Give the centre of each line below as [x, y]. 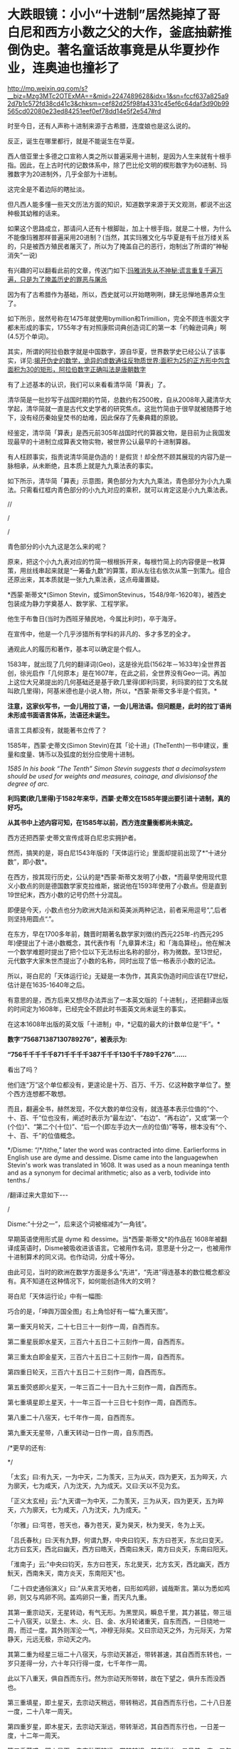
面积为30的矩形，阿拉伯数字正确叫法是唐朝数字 [77, 369]
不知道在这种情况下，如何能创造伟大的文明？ [91, 1281]
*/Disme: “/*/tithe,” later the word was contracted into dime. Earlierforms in [117, 1150]
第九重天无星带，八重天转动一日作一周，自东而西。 [82, 1432]
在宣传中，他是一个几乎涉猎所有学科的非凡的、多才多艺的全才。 [101, 634]
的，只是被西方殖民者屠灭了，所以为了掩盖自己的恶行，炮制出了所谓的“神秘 [118, 246]
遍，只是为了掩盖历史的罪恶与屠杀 [57, 279]
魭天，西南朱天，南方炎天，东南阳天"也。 [68, 1573]
